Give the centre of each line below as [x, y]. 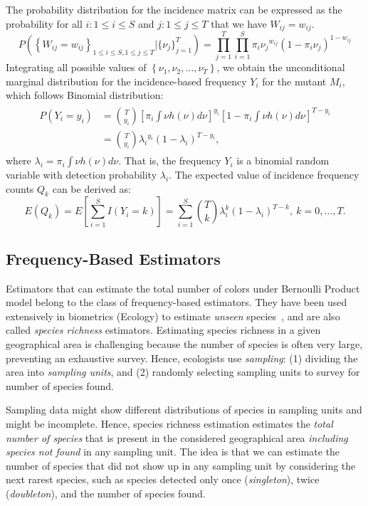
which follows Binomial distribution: [85, 95]
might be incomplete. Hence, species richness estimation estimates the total [169, 423]
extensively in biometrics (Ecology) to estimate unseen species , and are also [173, 316]
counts [20, 188]
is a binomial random [283, 160]
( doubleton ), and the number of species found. [106, 493]
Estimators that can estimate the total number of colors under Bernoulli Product [183, 288]
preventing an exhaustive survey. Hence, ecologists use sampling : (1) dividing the [182, 358]
